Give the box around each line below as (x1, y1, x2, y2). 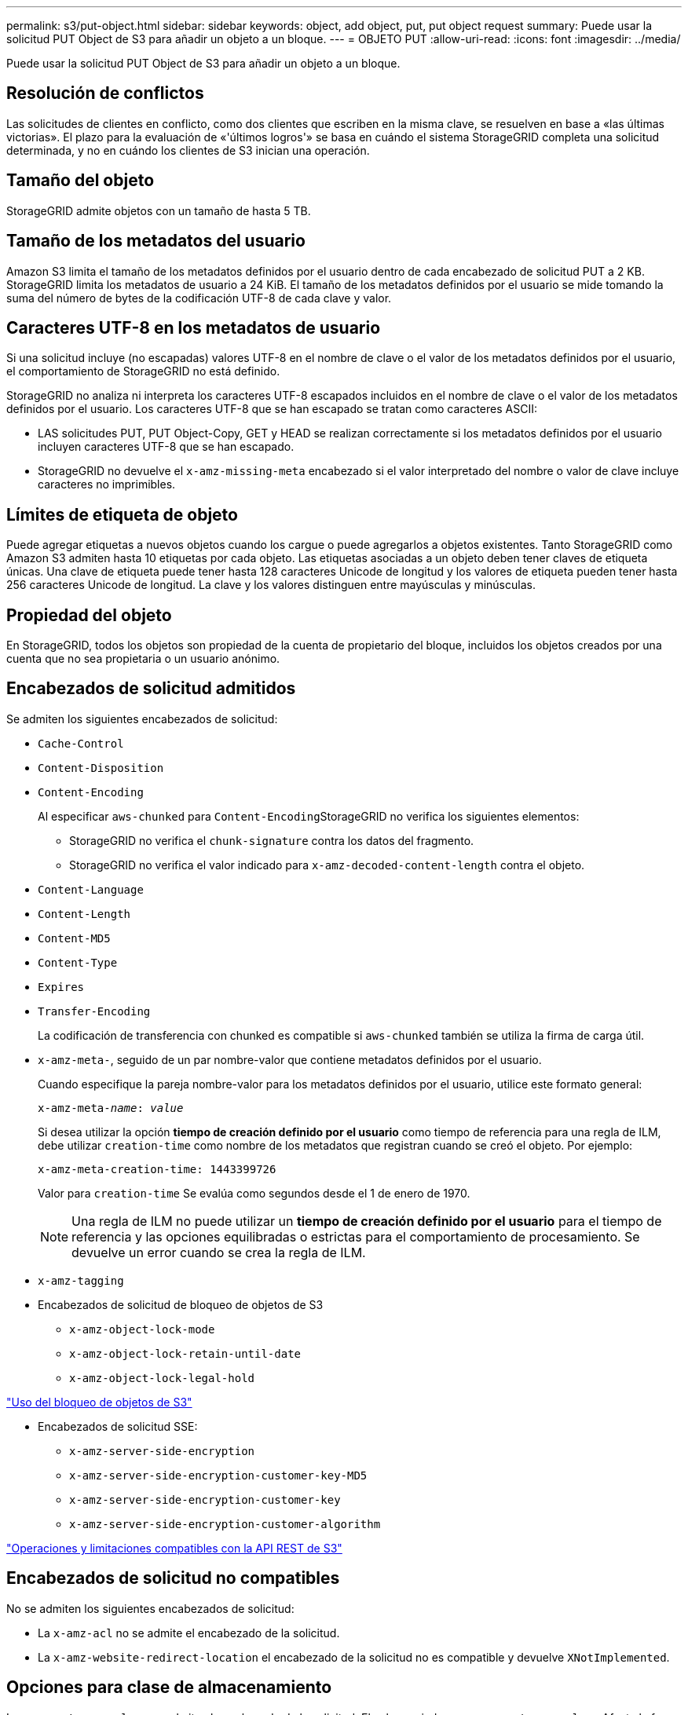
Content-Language (38, 883, 144, 896)
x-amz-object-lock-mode (69, 1322, 215, 1336)
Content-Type (38, 956, 118, 969)
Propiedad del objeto (6, 605, 172, 625)
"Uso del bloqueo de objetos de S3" (6, 1395, 192, 1409)
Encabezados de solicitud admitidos (6, 678, 296, 699)
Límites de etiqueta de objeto (6, 504, 238, 525)
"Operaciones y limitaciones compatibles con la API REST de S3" (6, 1541, 342, 1555)
